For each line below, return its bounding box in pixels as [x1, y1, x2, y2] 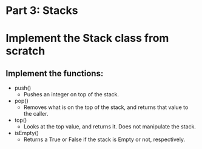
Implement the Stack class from [5, 31, 169, 45]
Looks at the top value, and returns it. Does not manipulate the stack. [23, 123, 197, 130]
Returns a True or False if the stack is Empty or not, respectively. [23, 136, 186, 143]
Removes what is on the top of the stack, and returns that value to [23, 104, 189, 111]
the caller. [23, 110, 49, 118]
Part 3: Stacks [5, 4, 78, 18]
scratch [5, 44, 45, 58]
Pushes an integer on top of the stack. [23, 91, 120, 98]
